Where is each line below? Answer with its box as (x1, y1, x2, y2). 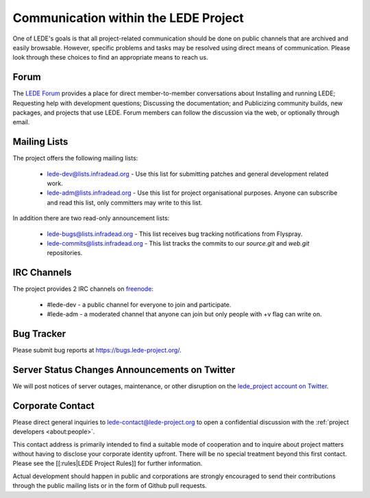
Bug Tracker (12, 328, 66, 340)
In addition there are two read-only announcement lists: (12, 214, 170, 222)
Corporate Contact (12, 400, 95, 412)
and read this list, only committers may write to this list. (47, 198, 203, 206)
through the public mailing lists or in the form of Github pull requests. (12, 482, 207, 490)
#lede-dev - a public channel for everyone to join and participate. (47, 300, 232, 309)
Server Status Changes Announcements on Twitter (12, 364, 236, 375)
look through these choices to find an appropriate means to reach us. (12, 54, 208, 62)
